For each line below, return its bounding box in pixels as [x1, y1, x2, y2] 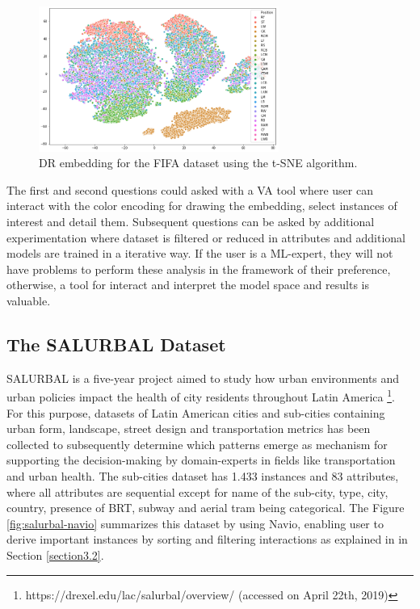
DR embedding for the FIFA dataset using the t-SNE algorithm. [39, 154, 358, 171]
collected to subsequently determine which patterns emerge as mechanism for [6, 435, 388, 452]
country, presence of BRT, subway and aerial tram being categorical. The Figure [6, 499, 405, 516]
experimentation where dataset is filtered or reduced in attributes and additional [6, 229, 406, 246]
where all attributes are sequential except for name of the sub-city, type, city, [6, 483, 388, 500]
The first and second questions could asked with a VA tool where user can [6, 181, 373, 198]
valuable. [6, 292, 51, 309]
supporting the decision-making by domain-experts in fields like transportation [6, 451, 396, 468]
